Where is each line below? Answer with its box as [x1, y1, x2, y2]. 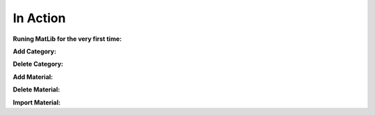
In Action [12, 10, 66, 26]
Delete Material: [12, 85, 60, 94]
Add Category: [12, 47, 57, 55]
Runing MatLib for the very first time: [12, 35, 122, 43]
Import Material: [12, 98, 61, 107]
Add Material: [12, 73, 53, 81]
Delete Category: [12, 60, 64, 69]
